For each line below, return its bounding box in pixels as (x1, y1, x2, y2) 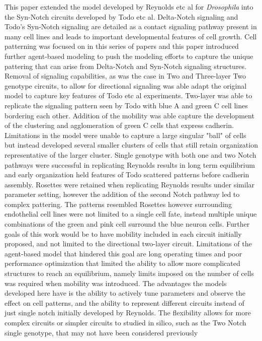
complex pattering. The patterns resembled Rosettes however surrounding (5, 198, 232, 209)
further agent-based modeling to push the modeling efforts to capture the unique (5, 50, 253, 61)
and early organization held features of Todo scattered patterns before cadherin (5, 169, 249, 180)
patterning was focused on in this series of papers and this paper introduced (5, 41, 239, 51)
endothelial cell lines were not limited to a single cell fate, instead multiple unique (5, 209, 257, 219)
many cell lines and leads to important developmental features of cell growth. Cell (5, 31, 257, 41)
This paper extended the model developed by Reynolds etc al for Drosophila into (5, 2, 253, 12)
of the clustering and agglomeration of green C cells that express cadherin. (5, 120, 234, 130)
